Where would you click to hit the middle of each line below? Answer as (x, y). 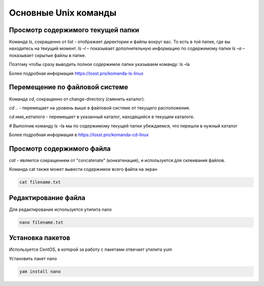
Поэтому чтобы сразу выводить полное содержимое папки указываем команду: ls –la (99, 64)
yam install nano (40, 271)
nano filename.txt (41, 222)
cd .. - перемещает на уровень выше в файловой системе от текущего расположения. (99, 108)
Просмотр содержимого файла (60, 149)
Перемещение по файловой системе (69, 87)
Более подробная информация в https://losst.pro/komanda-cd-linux (79, 135)
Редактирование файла (47, 198)
